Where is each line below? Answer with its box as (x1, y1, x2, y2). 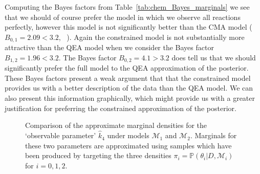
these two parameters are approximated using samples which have (25, 140, 232, 150)
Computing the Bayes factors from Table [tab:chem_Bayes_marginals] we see (5, 2, 250, 12)
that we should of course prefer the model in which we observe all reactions (5, 11, 241, 22)
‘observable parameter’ (25, 130, 96, 141)
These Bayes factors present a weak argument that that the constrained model (5, 72, 251, 83)
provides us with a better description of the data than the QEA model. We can (5, 82, 253, 93)
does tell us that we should (171, 52, 256, 62)
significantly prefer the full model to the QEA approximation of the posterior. (5, 62, 249, 73)
